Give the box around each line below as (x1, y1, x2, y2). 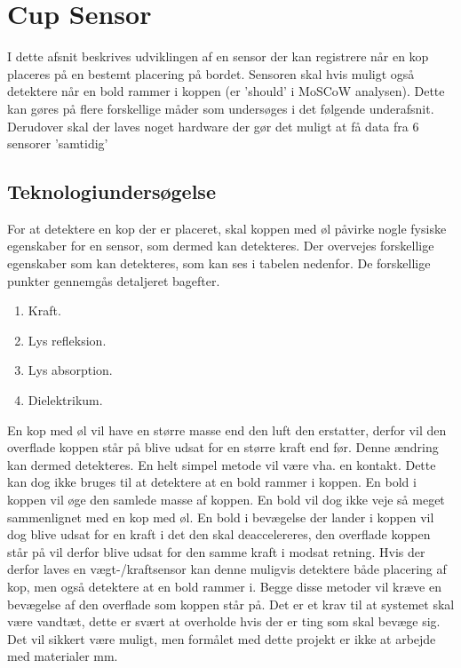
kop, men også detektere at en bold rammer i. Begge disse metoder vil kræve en (7, 577, 441, 595)
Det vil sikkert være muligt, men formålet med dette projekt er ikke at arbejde (7, 629, 436, 648)
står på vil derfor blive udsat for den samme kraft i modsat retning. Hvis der (7, 542, 425, 561)
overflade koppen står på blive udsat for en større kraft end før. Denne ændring (7, 438, 439, 457)
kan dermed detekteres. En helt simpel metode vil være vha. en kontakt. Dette (7, 455, 436, 473)
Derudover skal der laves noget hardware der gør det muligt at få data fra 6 (7, 116, 419, 135)
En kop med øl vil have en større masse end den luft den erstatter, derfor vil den (7, 420, 447, 439)
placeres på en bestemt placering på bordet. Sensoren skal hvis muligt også (7, 64, 415, 83)
